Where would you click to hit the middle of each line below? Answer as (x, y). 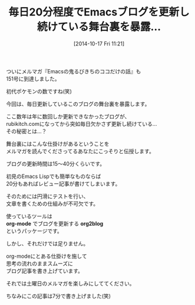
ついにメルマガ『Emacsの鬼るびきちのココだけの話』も (74, 71)
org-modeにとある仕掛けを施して (47, 256)
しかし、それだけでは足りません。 (47, 244)
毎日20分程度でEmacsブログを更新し (99, 12)
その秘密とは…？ (27, 131)
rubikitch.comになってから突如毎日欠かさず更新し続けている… (82, 124)
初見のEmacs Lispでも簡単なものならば (54, 176)
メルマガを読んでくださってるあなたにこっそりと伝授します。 (80, 151)
